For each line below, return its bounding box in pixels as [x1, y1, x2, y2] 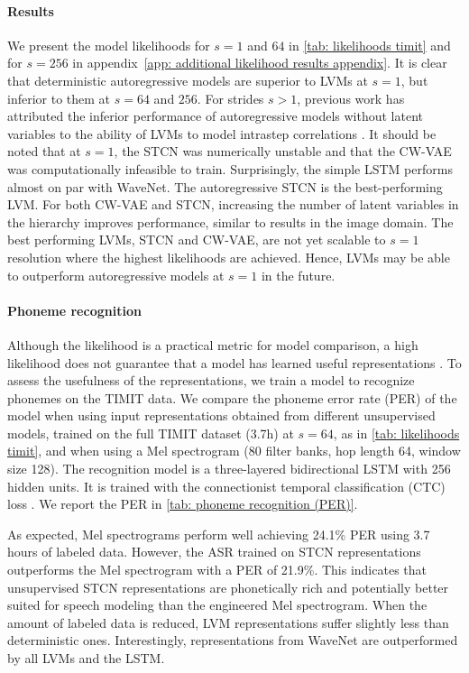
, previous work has [297, 88, 405, 107]
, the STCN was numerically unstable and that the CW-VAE [114, 142, 452, 161]
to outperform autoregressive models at [7, 265, 225, 284]
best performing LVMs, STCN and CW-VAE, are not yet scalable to [7, 230, 386, 249]
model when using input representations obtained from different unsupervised [7, 406, 436, 425]
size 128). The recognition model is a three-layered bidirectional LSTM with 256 [7, 459, 451, 478]
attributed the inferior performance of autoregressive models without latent [7, 106, 423, 125]
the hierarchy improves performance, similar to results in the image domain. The [7, 212, 454, 231]
